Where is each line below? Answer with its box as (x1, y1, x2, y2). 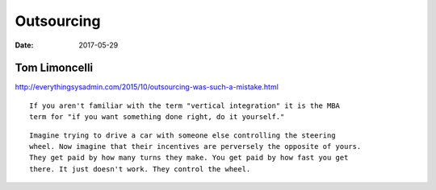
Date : (15, 40, 34, 50)
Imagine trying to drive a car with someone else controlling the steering (29, 130, 336, 140)
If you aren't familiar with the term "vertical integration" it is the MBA (29, 101, 341, 110)
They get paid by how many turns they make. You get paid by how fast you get (29, 153, 349, 163)
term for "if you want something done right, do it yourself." (29, 113, 285, 122)
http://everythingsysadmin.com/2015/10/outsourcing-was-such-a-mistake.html (15, 82, 279, 92)
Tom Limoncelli (15, 61, 94, 75)
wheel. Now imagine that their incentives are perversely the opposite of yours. (29, 142, 362, 151)
